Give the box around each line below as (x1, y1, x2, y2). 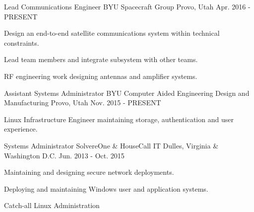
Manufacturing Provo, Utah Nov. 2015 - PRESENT (4, 97, 161, 108)
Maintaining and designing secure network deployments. (4, 167, 174, 177)
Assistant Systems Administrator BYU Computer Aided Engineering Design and (4, 87, 250, 98)
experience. (4, 124, 38, 134)
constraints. (4, 37, 39, 48)
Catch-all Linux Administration (4, 200, 100, 211)
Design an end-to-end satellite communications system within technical (4, 28, 220, 38)
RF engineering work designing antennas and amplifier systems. (4, 71, 197, 81)
